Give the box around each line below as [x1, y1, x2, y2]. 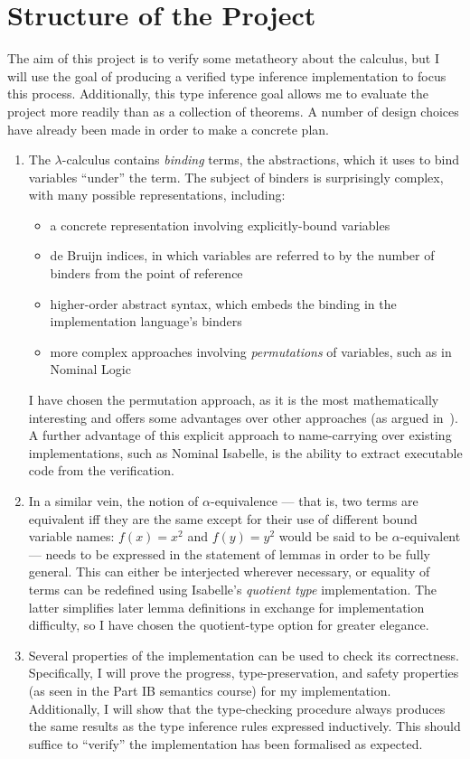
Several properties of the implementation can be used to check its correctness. [28, 645, 459, 664]
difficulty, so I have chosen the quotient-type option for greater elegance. [28, 615, 429, 634]
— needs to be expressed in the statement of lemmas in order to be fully [28, 544, 430, 563]
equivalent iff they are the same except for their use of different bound [28, 509, 418, 528]
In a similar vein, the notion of [28, 492, 199, 510]
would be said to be [278, 527, 389, 546]
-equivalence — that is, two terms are [211, 492, 418, 510]
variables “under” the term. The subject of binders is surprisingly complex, [28, 167, 444, 186]
